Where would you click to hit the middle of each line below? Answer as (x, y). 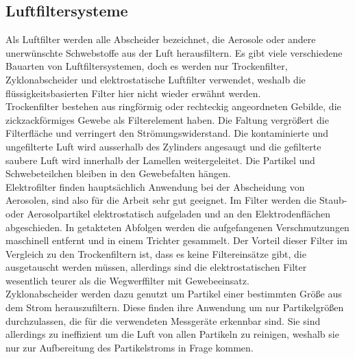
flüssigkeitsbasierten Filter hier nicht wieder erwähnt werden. (133, 93)
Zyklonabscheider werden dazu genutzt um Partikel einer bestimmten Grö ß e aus (174, 294)
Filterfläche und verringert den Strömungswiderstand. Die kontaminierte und (167, 133)
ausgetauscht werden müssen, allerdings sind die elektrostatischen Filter (156, 267)
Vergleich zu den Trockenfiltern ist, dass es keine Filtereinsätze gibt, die (156, 253)
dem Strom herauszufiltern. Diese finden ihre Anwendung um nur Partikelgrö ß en (175, 307)
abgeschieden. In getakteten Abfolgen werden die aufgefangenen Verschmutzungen (177, 227)
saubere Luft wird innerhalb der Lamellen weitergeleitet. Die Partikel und (160, 160)
